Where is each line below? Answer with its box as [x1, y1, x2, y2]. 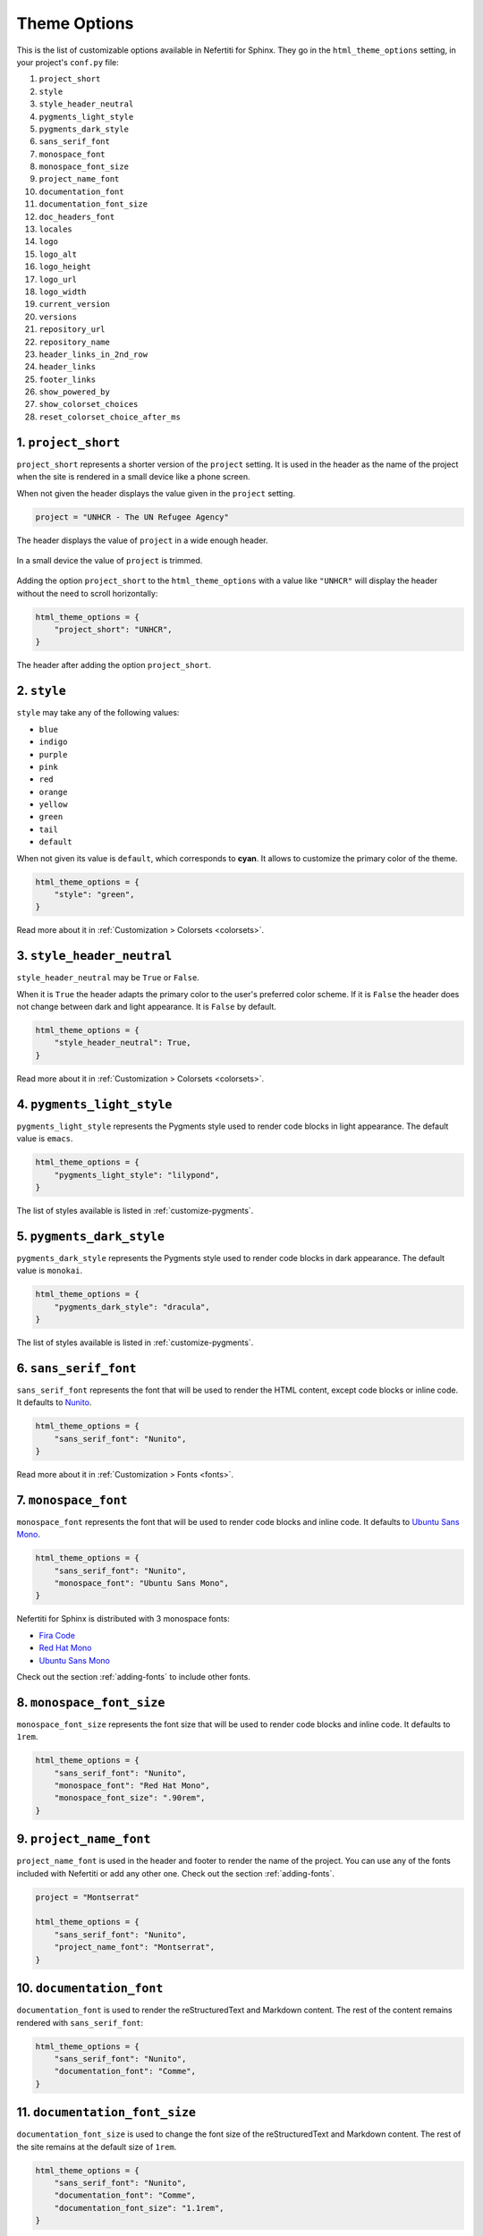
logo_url [38, 274, 78, 284]
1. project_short [16, 435, 121, 450]
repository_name [38, 336, 111, 347]
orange [38, 787, 68, 797]
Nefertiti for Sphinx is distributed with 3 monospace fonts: [16, 1613, 230, 1624]
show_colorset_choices [38, 399, 139, 410]
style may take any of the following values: [16, 707, 180, 718]
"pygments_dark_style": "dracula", [54, 1301, 210, 1312]
